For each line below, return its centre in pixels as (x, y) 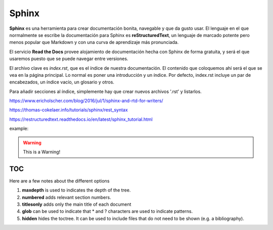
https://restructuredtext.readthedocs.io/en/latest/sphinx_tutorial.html (81, 119)
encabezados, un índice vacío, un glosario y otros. (62, 82)
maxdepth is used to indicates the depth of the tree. (76, 190)
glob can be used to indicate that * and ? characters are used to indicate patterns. (107, 211)
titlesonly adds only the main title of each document (77, 204)
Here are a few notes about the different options (59, 181)
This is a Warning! (42, 152)
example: (19, 128)
